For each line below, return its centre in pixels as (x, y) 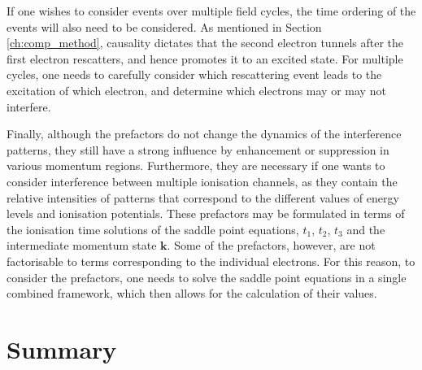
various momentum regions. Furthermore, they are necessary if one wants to (196, 165)
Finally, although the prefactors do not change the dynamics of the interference (204, 134)
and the (366, 229)
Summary (62, 348)
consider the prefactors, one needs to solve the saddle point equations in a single (207, 277)
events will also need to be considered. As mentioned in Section (164, 26)
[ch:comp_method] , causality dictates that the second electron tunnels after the (205, 43)
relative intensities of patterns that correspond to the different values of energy (203, 197)
